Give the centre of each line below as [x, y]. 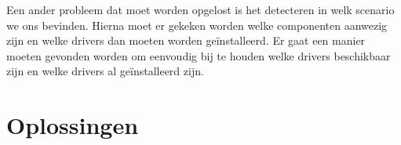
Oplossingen [73, 125]
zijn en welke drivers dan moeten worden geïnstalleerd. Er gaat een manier [186, 40]
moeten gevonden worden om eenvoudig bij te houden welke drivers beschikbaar [199, 55]
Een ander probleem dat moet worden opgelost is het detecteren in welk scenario [200, 9]
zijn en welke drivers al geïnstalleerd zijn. [105, 71]
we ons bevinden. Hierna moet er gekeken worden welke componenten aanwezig [197, 25]
